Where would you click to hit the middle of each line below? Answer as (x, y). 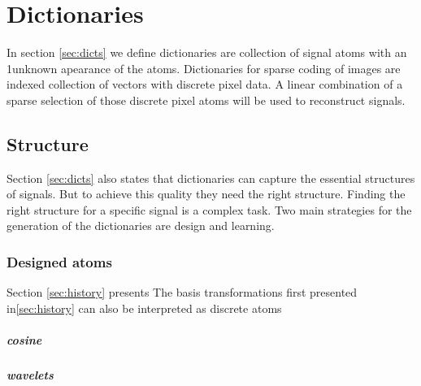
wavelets (30, 375)
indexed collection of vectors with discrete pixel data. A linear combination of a (205, 84)
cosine (24, 340)
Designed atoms (59, 262)
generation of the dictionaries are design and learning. (141, 226)
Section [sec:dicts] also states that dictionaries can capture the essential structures (211, 178)
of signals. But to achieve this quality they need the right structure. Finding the (206, 194)
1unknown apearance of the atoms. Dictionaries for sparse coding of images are (204, 68)
